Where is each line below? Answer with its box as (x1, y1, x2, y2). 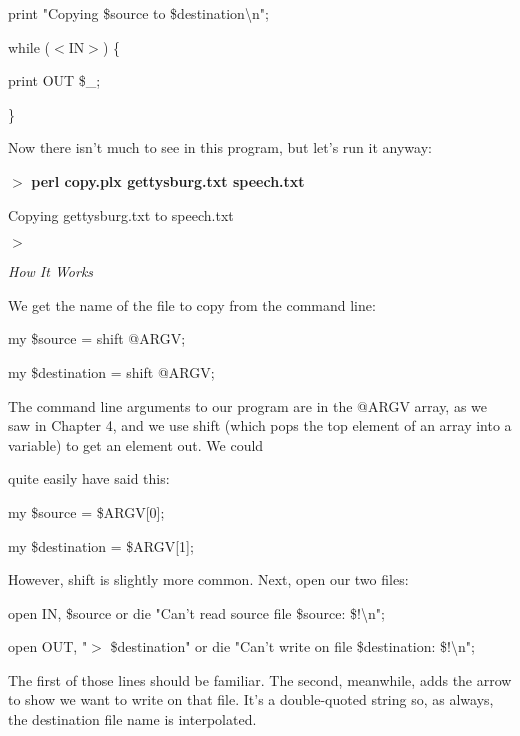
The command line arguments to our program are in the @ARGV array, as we (8, 395, 488, 416)
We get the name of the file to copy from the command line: (8, 294, 376, 315)
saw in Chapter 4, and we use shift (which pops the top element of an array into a (8, 415, 512, 436)
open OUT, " (8, 636, 88, 657)
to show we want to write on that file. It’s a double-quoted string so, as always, (8, 689, 494, 710)
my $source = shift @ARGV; (8, 328, 186, 349)
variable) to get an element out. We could (8, 434, 264, 455)
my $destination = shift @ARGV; (8, 361, 215, 382)
